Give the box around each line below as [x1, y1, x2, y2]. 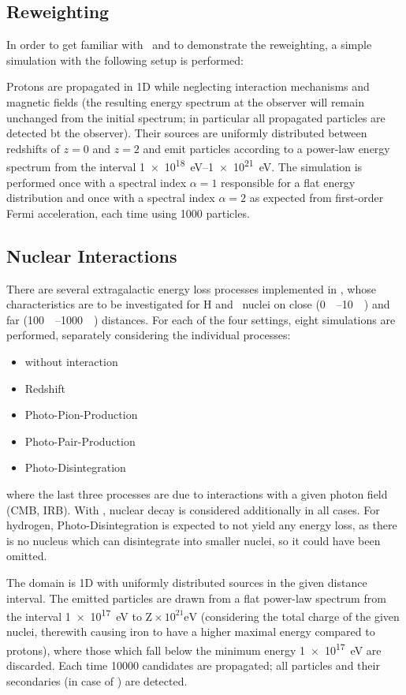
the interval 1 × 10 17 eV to [6, 606, 142, 624]
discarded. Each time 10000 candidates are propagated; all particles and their [6, 657, 380, 674]
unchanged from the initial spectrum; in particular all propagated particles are [6, 109, 386, 125]
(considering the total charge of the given [200, 607, 400, 624]
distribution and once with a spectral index [6, 189, 215, 206]
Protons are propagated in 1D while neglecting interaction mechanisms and [6, 78, 370, 95]
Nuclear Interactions [6, 243, 177, 267]
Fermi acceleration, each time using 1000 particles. [6, 204, 250, 221]
